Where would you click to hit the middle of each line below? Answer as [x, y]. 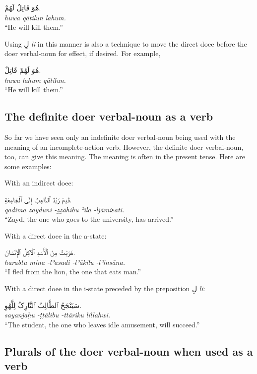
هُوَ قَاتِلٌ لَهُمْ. [23, 7]
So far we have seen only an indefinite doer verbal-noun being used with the [120, 137]
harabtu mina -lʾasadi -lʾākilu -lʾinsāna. [65, 262]
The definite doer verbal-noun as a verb [109, 116]
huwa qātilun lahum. [35, 17]
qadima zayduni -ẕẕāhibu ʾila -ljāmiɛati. [64, 209]
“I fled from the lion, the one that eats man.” [73, 272]
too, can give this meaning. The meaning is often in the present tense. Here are [125, 156]
